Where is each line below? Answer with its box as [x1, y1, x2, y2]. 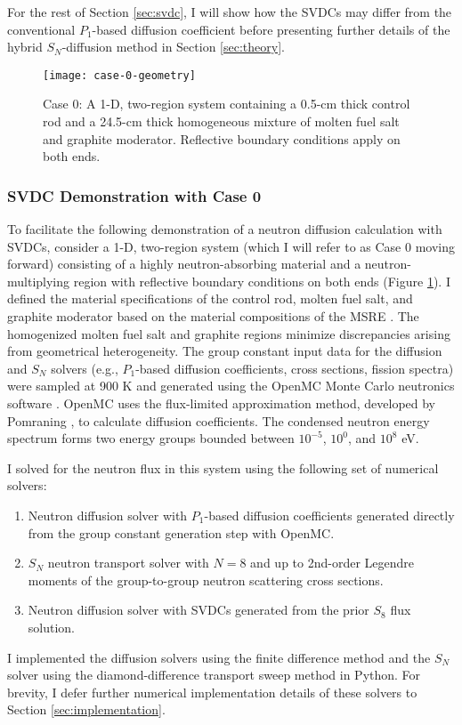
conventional [7, 20, 76, 38]
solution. [28, 617, 76, 636]
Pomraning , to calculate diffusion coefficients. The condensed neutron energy [7, 411, 430, 430]
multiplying [7, 271, 70, 290]
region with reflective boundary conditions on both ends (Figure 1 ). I [73, 271, 450, 290]
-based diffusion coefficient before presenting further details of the [92, 20, 450, 38]
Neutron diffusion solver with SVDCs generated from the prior [28, 600, 369, 619]
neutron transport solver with [47, 553, 209, 572]
